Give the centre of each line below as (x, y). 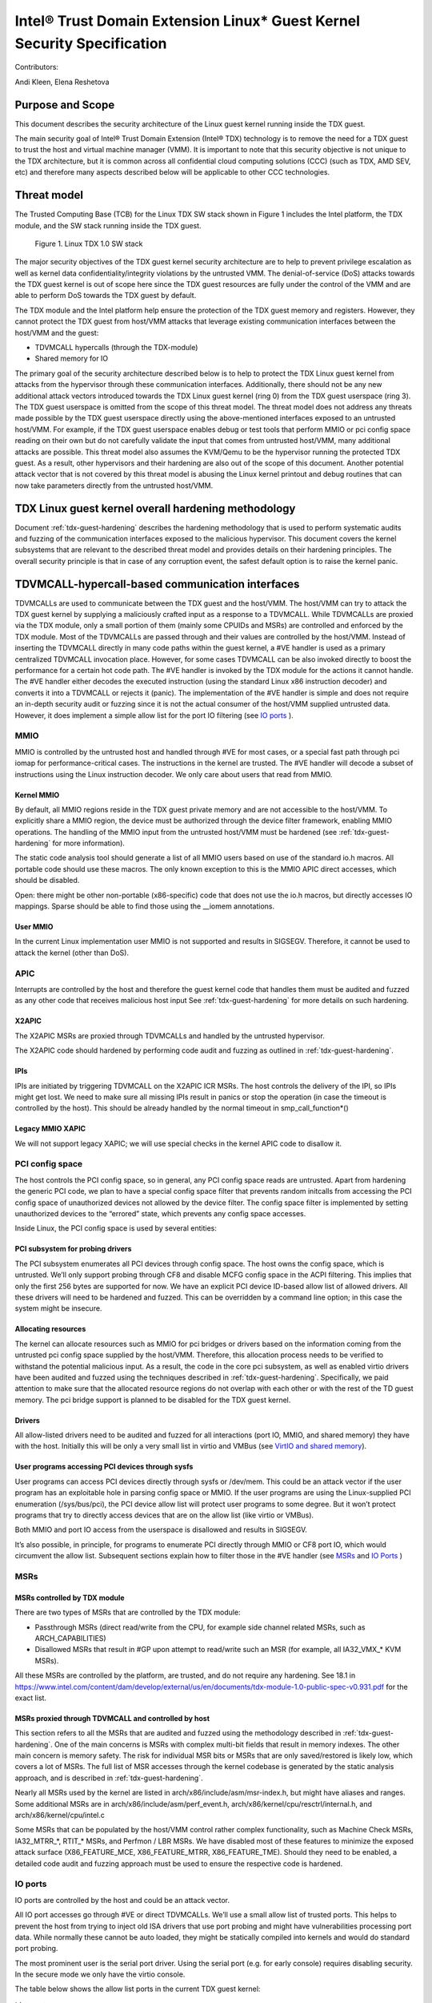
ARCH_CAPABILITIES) (71, 1638)
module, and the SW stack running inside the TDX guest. (108, 225)
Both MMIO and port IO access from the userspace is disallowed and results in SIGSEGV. (161, 1529)
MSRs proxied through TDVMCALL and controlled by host (112, 1718)
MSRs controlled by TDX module (70, 1598)
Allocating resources (50, 1329)
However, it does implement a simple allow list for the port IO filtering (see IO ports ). (154, 715)
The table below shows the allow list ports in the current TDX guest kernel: (138, 1989)
